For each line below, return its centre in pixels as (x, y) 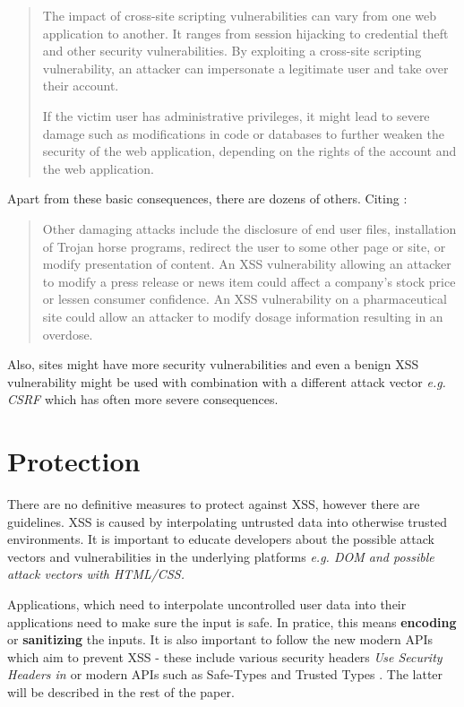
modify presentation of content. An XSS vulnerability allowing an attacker (247, 264)
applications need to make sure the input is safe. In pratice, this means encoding (232, 621)
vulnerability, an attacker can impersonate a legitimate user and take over (245, 68)
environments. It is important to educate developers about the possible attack (221, 539)
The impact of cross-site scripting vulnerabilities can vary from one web (240, 15)
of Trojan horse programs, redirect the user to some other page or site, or (244, 246)
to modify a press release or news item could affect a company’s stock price (249, 281)
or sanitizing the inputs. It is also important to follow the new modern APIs (220, 639)
